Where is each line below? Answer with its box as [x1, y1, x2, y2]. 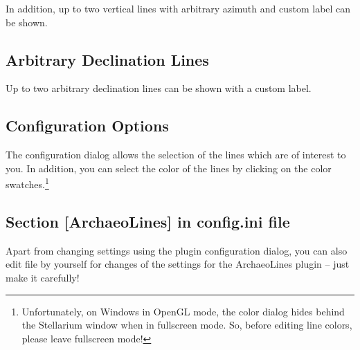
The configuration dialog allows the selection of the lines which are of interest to [6, 147, 346, 162]
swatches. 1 [6, 175, 49, 192]
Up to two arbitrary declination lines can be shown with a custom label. [6, 81, 312, 95]
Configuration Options [6, 115, 169, 136]
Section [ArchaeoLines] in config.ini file [6, 211, 290, 232]
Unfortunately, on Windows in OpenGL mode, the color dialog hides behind [21, 304, 345, 318]
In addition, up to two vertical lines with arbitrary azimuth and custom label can [6, 1, 351, 15]
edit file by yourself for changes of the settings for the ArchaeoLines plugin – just [6, 257, 350, 271]
